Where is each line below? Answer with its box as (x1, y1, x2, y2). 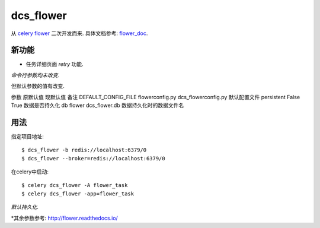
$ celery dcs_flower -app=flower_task (21, 190, 135, 197)
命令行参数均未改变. (11, 71, 60, 78)
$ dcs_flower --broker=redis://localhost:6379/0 (21, 155, 165, 161)
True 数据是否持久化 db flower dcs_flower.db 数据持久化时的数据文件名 (11, 102, 184, 109)
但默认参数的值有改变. (11, 83, 65, 90)
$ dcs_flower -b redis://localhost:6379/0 (21, 147, 147, 154)
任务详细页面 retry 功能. (25, 61, 84, 68)
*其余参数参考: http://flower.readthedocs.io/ (11, 214, 118, 221)
